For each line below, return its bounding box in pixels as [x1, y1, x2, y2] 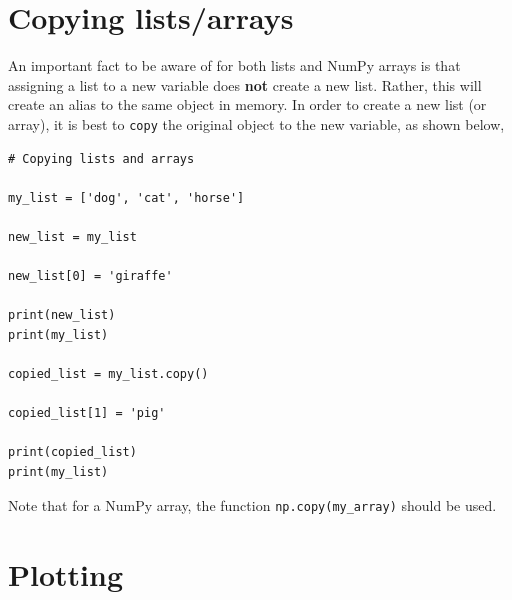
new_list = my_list [8, 229, 137, 244]
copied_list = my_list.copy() [8, 367, 209, 382]
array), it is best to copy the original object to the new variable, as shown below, [8, 113, 505, 134]
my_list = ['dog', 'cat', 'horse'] [8, 190, 245, 205]
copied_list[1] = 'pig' [8, 406, 166, 421]
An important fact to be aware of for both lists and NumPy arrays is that [8, 55, 461, 76]
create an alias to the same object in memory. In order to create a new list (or [8, 94, 487, 115]
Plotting [8, 553, 123, 594]
